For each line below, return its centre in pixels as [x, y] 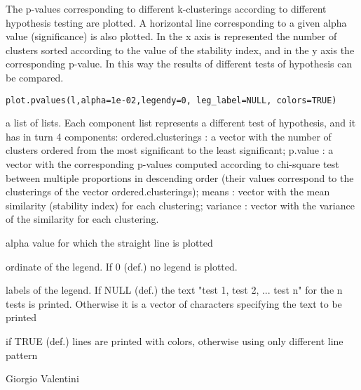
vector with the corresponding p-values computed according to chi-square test [172, 164]
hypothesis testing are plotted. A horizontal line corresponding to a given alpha [176, 22]
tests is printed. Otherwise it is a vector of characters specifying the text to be [174, 303]
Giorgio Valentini [42, 378]
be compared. [35, 77]
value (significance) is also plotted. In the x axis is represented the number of [171, 36]
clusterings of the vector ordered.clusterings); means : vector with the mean [168, 191]
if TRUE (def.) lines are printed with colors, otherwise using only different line [175, 340]
